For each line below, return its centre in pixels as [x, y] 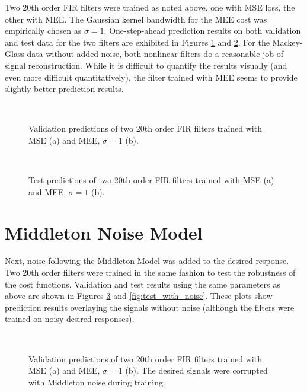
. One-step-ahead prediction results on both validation [202, 31]
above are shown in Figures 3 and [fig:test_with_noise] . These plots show [139, 296]
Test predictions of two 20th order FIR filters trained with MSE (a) [151, 180]
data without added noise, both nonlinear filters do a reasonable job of [155, 54]
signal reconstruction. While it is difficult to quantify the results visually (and [146, 65]
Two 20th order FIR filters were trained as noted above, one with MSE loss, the [150, 7]
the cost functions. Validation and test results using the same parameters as [143, 284]
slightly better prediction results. [64, 89]
